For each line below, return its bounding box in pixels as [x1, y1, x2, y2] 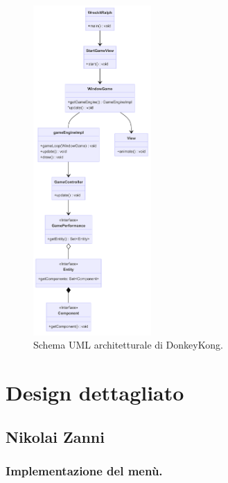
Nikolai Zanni [6, 425, 105, 447]
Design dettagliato [6, 378, 184, 407]
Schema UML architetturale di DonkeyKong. [33, 337, 223, 352]
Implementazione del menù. [6, 462, 163, 480]
